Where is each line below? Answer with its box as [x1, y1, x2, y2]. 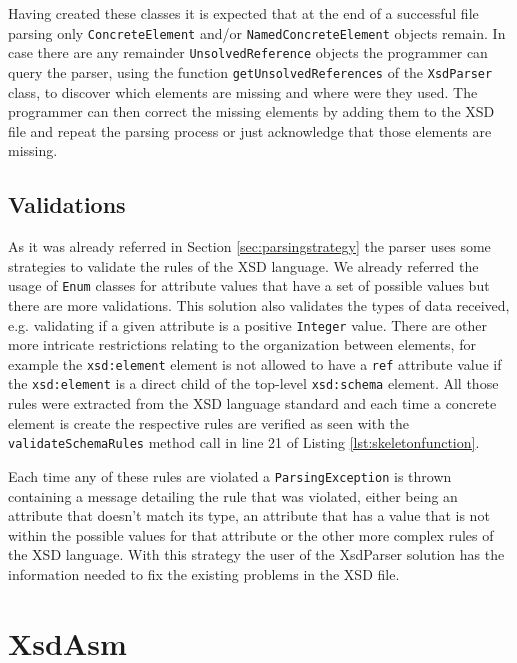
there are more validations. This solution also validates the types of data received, [8, 294, 510, 315]
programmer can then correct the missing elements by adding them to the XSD [8, 101, 495, 122]
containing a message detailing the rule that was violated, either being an [8, 485, 458, 506]
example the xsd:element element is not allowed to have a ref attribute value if [8, 353, 502, 374]
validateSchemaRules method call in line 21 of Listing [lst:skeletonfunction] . [8, 432, 480, 453]
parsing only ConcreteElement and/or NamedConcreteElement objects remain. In [8, 22, 506, 43]
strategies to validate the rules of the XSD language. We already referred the [8, 255, 479, 276]
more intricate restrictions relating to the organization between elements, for [8, 334, 476, 355]
